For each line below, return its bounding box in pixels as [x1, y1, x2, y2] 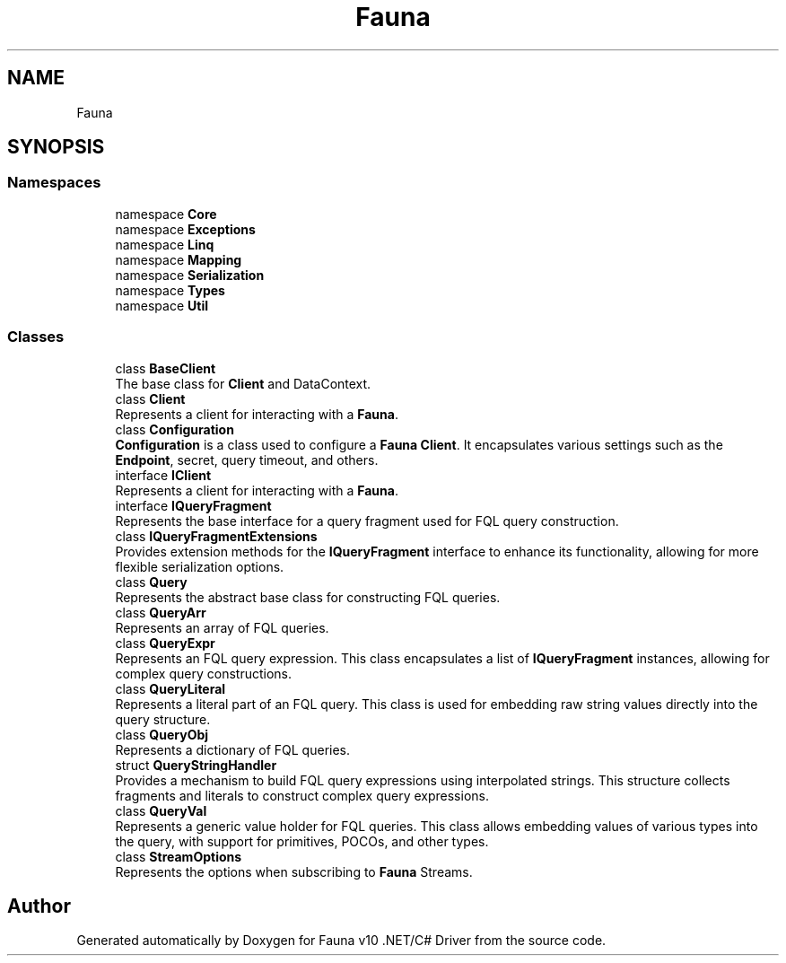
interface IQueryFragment [115, 497, 272, 513]
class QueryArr [115, 604, 206, 620]
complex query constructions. [115, 665, 292, 681]
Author [7, 894, 71, 917]
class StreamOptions [115, 848, 242, 864]
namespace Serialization [115, 267, 265, 283]
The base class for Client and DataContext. [115, 375, 371, 391]
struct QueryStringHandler [115, 757, 277, 773]
